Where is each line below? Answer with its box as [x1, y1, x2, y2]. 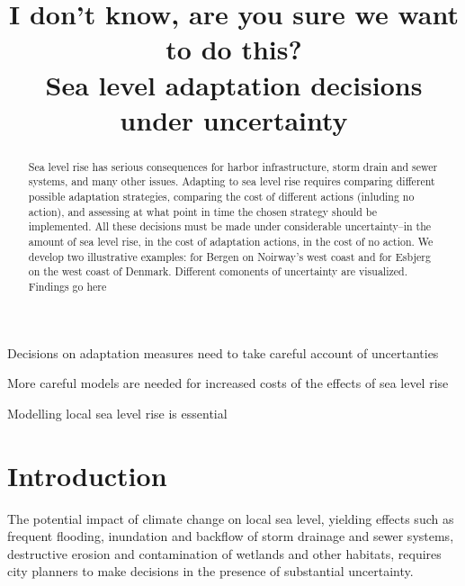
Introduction [7, 456, 167, 493]
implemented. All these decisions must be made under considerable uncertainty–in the [28, 219, 432, 234]
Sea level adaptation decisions [45, 66, 423, 103]
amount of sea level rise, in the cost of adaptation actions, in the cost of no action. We [28, 234, 434, 249]
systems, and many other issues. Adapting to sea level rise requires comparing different [28, 174, 435, 189]
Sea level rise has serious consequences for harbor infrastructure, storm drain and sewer [28, 158, 438, 174]
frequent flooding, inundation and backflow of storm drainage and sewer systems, [7, 527, 454, 545]
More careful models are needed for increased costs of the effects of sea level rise [7, 374, 449, 392]
